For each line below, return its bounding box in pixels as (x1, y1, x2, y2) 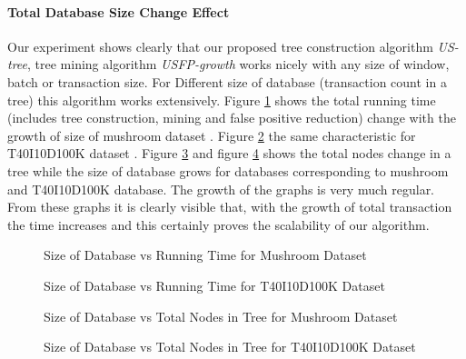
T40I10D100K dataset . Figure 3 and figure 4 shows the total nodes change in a (7, 144, 451, 163)
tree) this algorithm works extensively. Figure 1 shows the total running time (7, 90, 436, 109)
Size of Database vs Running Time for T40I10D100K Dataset (44, 275, 385, 294)
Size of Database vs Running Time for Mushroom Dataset (44, 245, 367, 264)
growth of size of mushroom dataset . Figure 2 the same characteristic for (7, 125, 416, 145)
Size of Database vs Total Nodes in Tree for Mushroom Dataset (44, 306, 398, 325)
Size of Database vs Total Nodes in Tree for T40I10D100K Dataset (44, 337, 416, 356)
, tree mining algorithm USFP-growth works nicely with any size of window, (27, 55, 450, 74)
